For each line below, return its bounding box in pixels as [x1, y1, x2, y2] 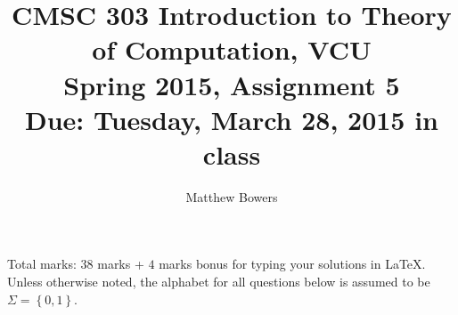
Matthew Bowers [185, 187, 278, 206]
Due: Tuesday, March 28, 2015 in [24, 101, 439, 137]
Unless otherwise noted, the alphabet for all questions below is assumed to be [7, 272, 430, 291]
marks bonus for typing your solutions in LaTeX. [159, 254, 426, 273]
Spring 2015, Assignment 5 [63, 66, 400, 102]
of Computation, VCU [92, 31, 372, 68]
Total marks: [7, 254, 77, 273]
